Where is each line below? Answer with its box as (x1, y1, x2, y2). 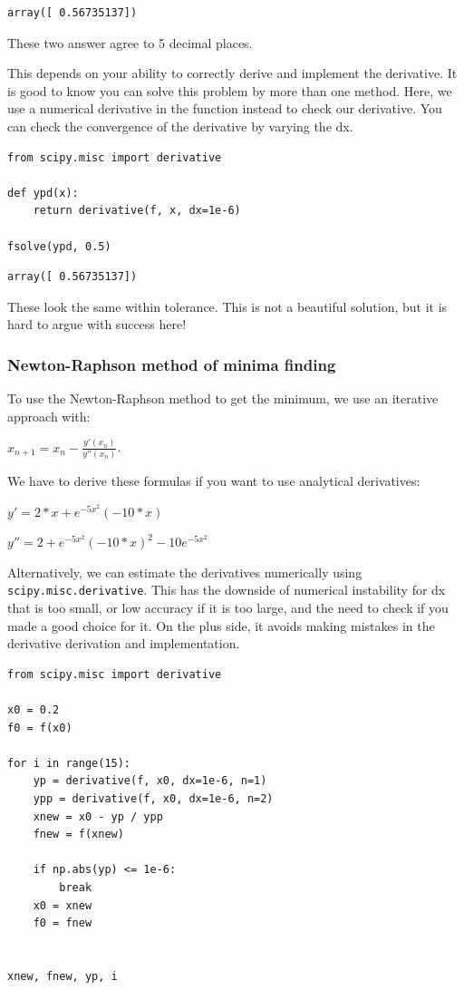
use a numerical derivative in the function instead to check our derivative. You (7, 99, 442, 118)
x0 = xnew (33, 898, 92, 912)
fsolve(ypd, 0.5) (7, 239, 111, 253)
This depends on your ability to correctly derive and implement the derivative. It (7, 63, 458, 82)
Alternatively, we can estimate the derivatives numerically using (7, 562, 362, 581)
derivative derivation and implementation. (7, 634, 240, 653)
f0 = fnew (33, 917, 92, 930)
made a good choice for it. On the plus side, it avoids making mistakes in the (7, 616, 435, 635)
